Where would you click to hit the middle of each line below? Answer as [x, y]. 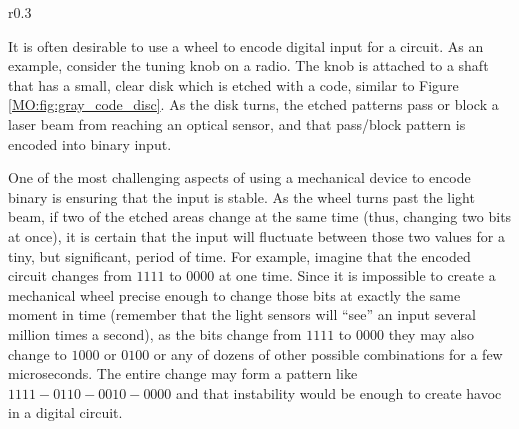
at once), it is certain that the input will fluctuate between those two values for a [256, 235]
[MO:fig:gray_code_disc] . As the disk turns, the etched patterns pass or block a [253, 104]
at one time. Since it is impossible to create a [357, 275]
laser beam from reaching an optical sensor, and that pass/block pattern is [237, 123]
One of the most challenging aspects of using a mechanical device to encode [239, 177]
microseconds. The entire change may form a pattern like [183, 373]
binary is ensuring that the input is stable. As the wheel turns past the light [241, 196]
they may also [431, 333]
